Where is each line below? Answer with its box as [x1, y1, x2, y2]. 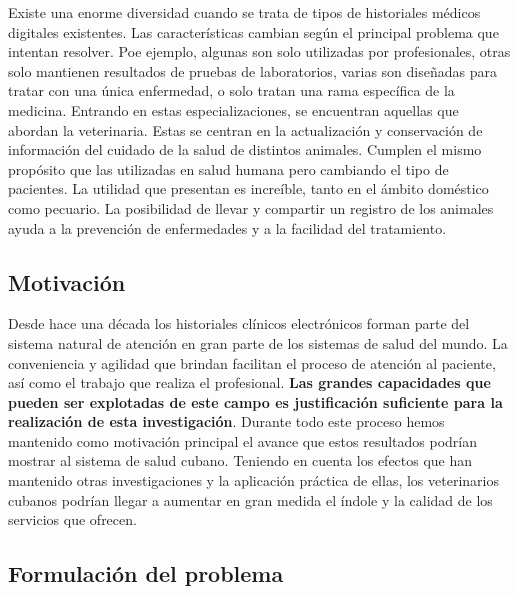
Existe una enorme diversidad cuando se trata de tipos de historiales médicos [8, 2, 481, 22]
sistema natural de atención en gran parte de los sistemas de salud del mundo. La [8, 332, 508, 353]
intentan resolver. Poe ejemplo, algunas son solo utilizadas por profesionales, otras [8, 41, 511, 62]
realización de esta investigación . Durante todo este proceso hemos [8, 411, 445, 432]
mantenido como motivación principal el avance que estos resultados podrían [8, 430, 478, 451]
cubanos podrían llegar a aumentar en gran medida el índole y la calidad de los [8, 489, 493, 510]
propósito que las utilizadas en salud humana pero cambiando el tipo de [8, 158, 449, 179]
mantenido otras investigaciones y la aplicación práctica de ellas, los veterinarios [8, 470, 499, 491]
